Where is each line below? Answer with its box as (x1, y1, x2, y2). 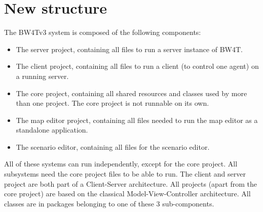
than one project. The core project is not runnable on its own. (16, 98, 209, 108)
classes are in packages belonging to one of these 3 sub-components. (4, 198, 214, 208)
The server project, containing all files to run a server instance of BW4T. (16, 44, 243, 54)
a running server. (16, 70, 69, 81)
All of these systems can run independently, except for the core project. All (4, 158, 238, 169)
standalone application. (16, 124, 88, 135)
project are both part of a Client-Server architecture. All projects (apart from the (4, 178, 257, 189)
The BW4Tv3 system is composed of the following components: (4, 27, 201, 37)
